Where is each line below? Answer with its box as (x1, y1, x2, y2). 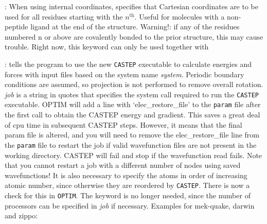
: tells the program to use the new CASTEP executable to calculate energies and (5, 58, 252, 69)
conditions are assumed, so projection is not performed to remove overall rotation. (5, 79, 263, 90)
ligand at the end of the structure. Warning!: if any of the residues (30, 21, 240, 32)
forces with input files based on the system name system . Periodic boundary (5, 68, 244, 79)
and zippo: (5, 210, 38, 221)
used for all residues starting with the (5, 11, 123, 22)
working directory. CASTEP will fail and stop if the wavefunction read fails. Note (5, 149, 262, 160)
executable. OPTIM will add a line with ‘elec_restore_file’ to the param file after (5, 99, 261, 110)
